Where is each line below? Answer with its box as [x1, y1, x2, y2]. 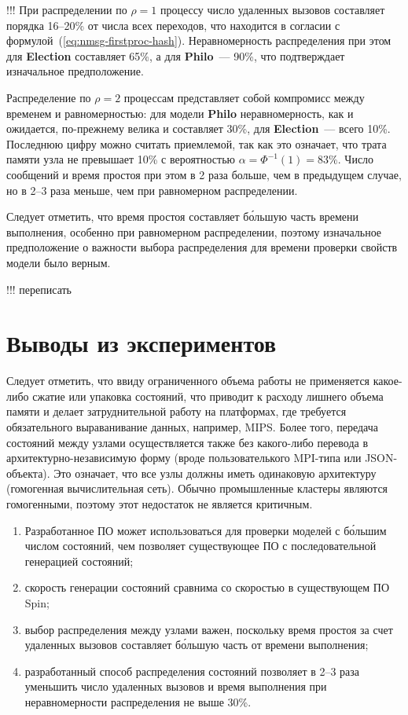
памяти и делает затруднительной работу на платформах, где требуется [6, 403, 347, 420]
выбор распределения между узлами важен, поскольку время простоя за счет [24, 621, 393, 637]
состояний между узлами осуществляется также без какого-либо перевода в [6, 434, 369, 450]
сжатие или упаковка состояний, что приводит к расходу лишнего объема [32, 387, 384, 404]
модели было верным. [6, 254, 111, 270]
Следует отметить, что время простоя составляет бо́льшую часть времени [6, 208, 359, 225]
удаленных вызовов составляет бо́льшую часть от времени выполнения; [24, 636, 369, 653]
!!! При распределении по [6, 2, 127, 17]
